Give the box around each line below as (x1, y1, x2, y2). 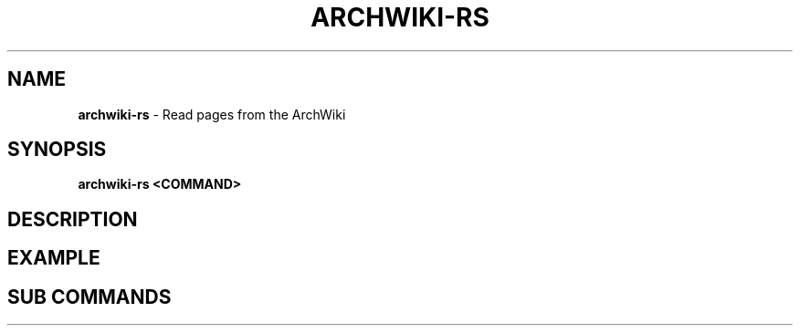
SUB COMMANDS (7, 285, 172, 308)
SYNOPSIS (7, 138, 107, 161)
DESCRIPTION (7, 207, 138, 231)
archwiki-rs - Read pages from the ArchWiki (78, 106, 346, 122)
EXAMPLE (7, 246, 100, 270)
